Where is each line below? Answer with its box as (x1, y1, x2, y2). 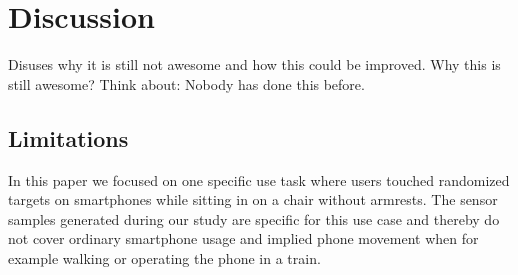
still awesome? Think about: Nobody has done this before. (8, 73, 365, 94)
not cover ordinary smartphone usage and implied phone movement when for (8, 228, 479, 249)
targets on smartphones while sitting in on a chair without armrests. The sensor (8, 189, 498, 210)
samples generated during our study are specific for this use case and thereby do (8, 208, 500, 229)
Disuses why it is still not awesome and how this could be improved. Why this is (8, 54, 501, 75)
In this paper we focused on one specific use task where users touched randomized (8, 169, 510, 190)
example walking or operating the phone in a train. (8, 247, 321, 268)
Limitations (8, 122, 129, 153)
